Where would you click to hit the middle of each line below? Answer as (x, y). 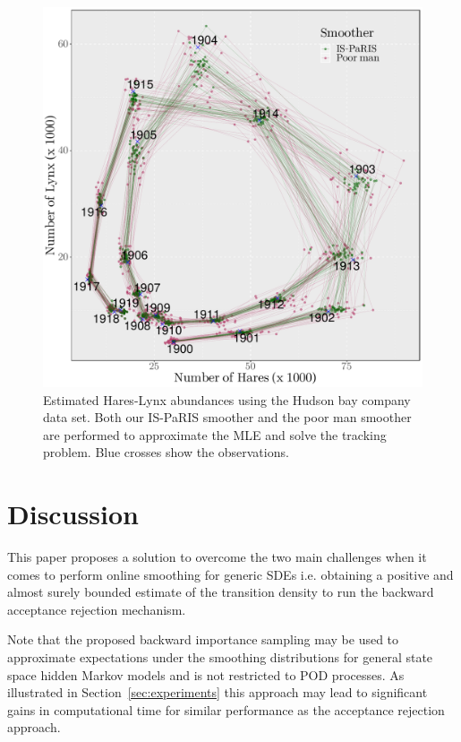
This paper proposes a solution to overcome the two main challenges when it (217, 557)
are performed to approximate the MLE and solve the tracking (215, 434)
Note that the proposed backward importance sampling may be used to (203, 639)
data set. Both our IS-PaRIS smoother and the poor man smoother (227, 417)
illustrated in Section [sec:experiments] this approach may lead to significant (218, 692)
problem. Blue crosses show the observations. (166, 452)
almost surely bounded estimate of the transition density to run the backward (221, 592)
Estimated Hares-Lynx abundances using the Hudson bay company (227, 399)
